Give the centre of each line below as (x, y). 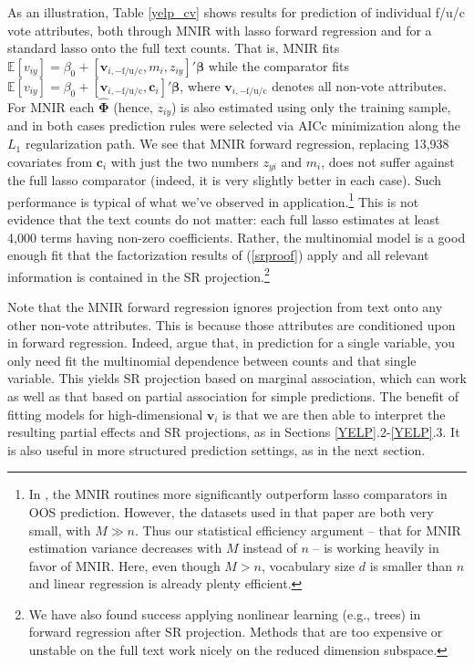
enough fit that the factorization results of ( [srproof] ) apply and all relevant (218, 255)
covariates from (50, 161)
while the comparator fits (279, 65)
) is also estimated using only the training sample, (311, 107)
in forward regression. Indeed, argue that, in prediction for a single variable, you (231, 343)
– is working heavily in (376, 548)
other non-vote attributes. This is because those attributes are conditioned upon (232, 324)
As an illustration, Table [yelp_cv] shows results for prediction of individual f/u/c (236, 12)
